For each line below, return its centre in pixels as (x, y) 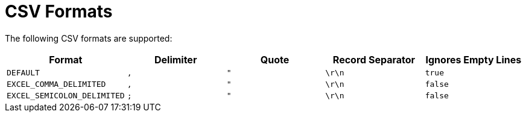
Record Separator (374, 59)
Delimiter (176, 59)
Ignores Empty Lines (474, 59)
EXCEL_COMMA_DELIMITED (56, 84)
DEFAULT (23, 72)
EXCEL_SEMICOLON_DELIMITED (66, 95)
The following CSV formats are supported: (89, 38)
